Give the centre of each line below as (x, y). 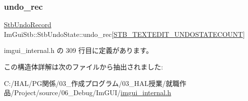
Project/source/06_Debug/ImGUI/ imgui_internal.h (93, 93)
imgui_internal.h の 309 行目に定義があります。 (79, 50)
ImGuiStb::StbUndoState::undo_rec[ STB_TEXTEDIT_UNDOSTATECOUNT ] (124, 34)
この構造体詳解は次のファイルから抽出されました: (83, 67)
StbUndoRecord (28, 25)
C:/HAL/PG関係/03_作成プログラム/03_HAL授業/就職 (92, 83)
